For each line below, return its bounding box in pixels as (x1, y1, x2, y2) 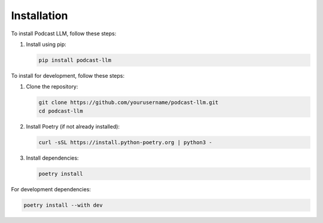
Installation (11, 9, 68, 22)
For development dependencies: (11, 185, 91, 193)
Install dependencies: (26, 154, 79, 161)
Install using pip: (26, 41, 67, 48)
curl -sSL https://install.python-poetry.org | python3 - (38, 139, 212, 146)
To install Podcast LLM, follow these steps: (11, 30, 117, 37)
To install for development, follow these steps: (11, 72, 125, 79)
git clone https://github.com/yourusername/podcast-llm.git (38, 99, 219, 106)
